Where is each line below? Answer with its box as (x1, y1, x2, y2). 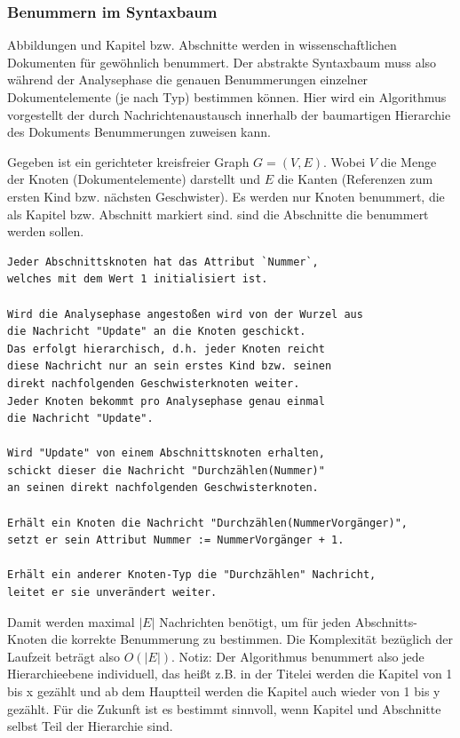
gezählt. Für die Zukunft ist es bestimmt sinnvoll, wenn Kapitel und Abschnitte (7, 699, 441, 718)
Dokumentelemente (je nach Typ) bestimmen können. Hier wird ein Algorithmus (7, 88, 447, 106)
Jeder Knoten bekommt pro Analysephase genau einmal (7, 394, 325, 408)
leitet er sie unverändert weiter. (7, 586, 218, 599)
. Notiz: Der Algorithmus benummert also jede (171, 647, 424, 665)
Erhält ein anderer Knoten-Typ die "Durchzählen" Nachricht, (7, 568, 377, 582)
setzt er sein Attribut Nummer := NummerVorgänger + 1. (7, 534, 345, 547)
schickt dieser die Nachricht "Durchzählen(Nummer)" (7, 464, 325, 477)
